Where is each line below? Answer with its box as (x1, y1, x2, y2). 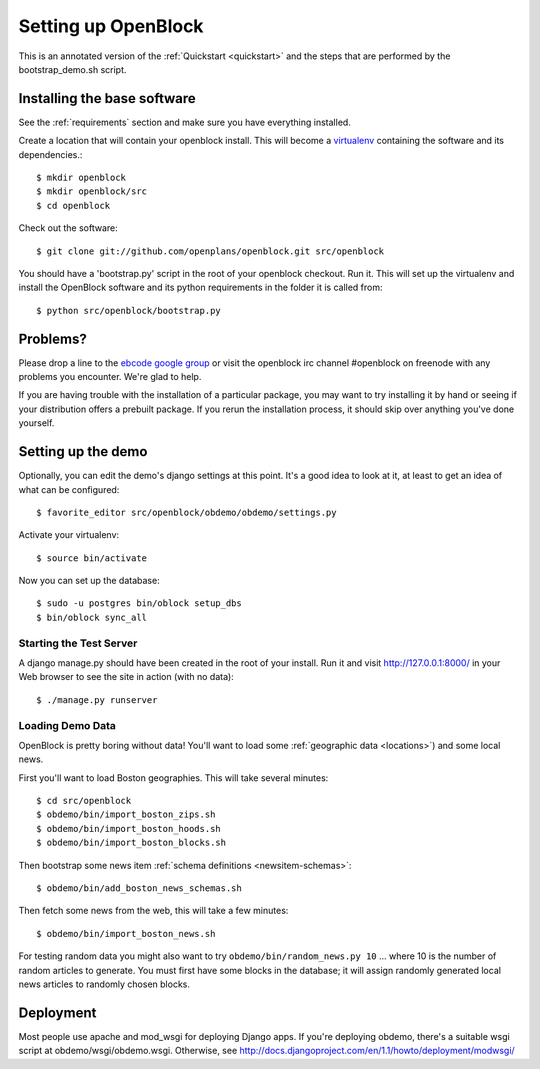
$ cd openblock (36, 200, 111, 211)
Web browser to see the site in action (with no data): (18, 671, 234, 683)
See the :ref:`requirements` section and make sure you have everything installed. (18, 116, 352, 128)
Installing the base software (18, 90, 197, 107)
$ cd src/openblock (36, 795, 132, 807)
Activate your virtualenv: (18, 529, 120, 541)
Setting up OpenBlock (18, 15, 204, 37)
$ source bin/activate (36, 552, 148, 564)
